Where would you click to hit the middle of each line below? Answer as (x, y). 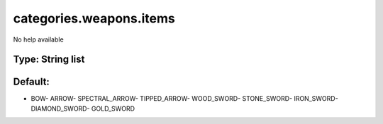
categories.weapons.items (94, 18)
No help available (38, 39)
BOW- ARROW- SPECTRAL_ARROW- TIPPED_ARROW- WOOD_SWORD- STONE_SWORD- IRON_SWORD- (184, 99)
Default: (31, 82)
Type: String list (49, 60)
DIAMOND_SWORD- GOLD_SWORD (83, 108)
